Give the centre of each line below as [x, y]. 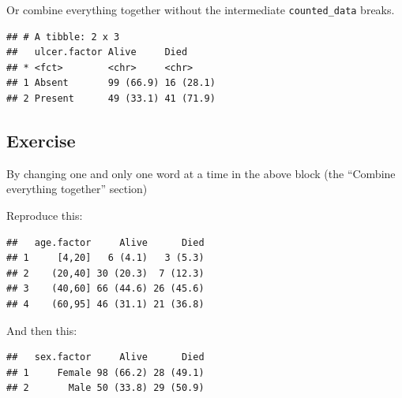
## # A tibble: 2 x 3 [63, 37]
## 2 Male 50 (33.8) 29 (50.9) [105, 388]
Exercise [41, 141]
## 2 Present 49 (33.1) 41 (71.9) [111, 99]
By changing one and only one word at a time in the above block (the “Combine [201, 173]
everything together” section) [77, 189]
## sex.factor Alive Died [105, 357]
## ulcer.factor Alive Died [97, 52]
